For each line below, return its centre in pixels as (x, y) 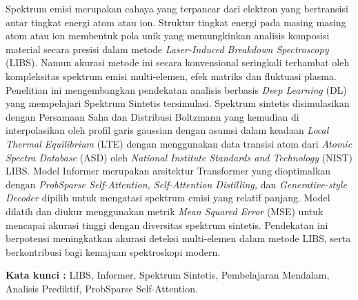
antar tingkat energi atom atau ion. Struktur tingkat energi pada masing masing (176, 22)
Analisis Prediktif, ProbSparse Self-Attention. (102, 288)
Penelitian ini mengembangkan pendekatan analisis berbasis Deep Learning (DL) (176, 89)
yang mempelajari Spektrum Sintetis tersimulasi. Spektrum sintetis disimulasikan (178, 103)
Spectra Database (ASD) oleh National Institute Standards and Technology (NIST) (179, 157)
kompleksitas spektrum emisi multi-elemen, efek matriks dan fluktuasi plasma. (171, 76)
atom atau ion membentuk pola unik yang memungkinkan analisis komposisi (168, 36)
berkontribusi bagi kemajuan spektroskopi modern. (113, 251)
